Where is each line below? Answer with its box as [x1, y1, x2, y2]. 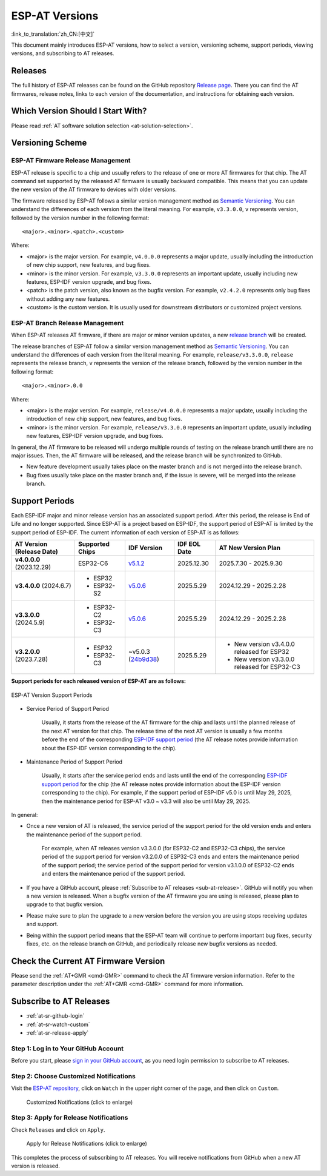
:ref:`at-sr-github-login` [26, 1012, 85, 1020]
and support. [26, 921, 59, 928]
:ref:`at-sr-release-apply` [26, 1029, 89, 1037]
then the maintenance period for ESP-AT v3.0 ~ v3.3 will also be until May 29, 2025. [41, 798, 251, 805]
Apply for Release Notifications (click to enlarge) [26, 1140, 148, 1147]
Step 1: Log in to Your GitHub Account [11, 1044, 124, 1052]
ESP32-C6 [78, 559, 108, 568]
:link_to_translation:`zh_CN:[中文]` [11, 30, 95, 38]
